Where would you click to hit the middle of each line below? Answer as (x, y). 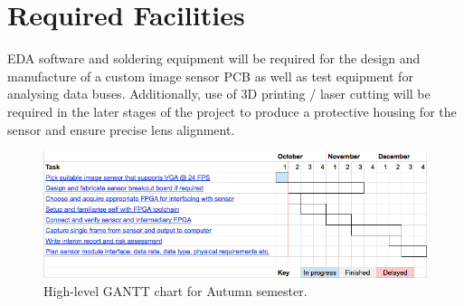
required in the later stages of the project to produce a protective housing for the (232, 111)
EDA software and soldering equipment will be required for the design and (214, 58)
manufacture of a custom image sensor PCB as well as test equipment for (210, 76)
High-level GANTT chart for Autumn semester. (175, 290)
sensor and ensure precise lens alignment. (121, 129)
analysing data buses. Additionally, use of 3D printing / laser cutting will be (219, 94)
